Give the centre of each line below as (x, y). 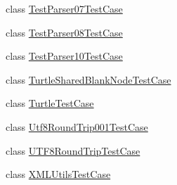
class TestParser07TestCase (64, 8)
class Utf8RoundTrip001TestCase (77, 126)
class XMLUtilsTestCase (58, 174)
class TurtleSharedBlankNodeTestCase (88, 79)
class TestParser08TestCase (64, 32)
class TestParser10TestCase (64, 56)
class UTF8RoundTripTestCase (73, 150)
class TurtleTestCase (50, 103)
